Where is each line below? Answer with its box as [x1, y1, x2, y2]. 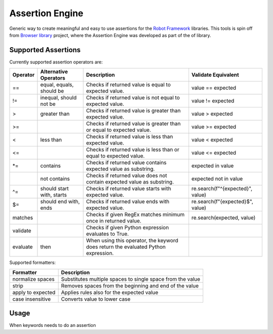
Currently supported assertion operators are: [9, 59, 103, 65]
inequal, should [40, 94, 77, 101]
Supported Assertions [9, 46, 81, 54]
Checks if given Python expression [86, 224, 169, 231]
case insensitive [12, 295, 51, 303]
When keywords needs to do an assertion [9, 322, 96, 328]
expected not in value [191, 175, 243, 182]
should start [40, 185, 69, 192]
